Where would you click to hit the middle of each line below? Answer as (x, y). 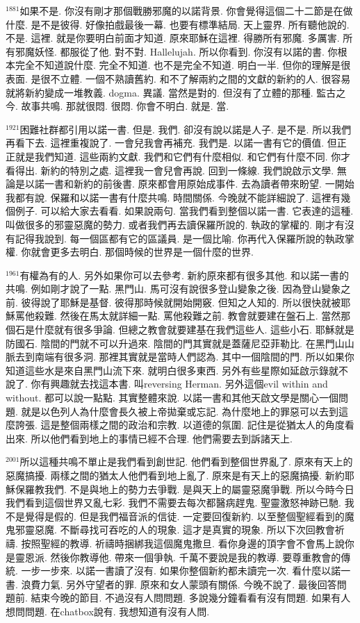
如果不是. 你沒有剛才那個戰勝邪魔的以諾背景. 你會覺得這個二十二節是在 (181, 10)
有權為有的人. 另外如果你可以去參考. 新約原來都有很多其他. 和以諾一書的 (185, 275)
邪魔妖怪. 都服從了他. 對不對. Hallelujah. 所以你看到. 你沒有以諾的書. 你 (176, 51)
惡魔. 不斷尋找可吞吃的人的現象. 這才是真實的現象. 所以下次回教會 (185, 530)
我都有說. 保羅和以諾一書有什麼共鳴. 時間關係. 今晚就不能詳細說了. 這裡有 (173, 197)
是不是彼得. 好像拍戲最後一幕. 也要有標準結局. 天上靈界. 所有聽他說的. (190, 24)
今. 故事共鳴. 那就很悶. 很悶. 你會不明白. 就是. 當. (117, 106)
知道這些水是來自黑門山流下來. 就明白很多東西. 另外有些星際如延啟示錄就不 (177, 370)
